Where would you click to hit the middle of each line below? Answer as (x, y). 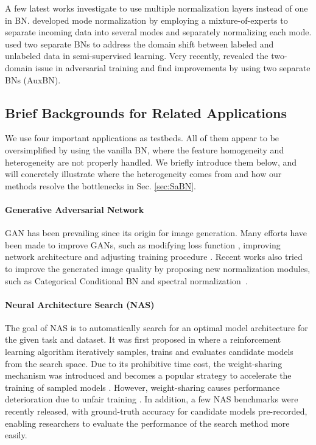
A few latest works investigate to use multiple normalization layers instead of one (156, 8)
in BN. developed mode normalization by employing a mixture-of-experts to (146, 20)
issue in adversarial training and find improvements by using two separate (173, 67)
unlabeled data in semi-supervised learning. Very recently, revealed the (137, 56)
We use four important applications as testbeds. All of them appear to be (142, 138)
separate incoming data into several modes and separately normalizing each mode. (158, 32)
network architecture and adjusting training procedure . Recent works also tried (154, 257)
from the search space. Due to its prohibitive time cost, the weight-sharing (144, 363)
